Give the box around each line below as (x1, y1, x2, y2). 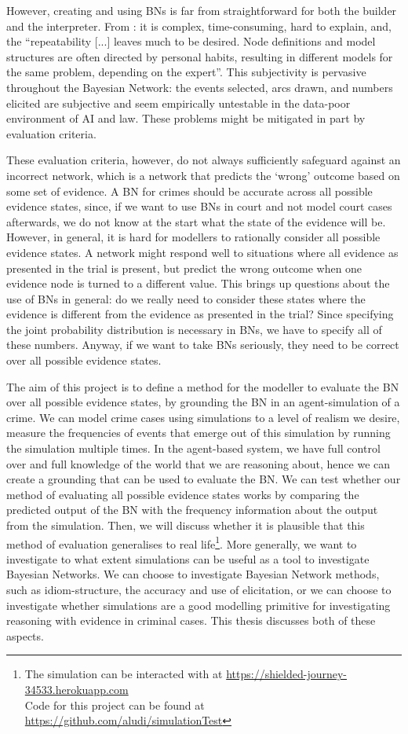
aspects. (6, 627, 44, 644)
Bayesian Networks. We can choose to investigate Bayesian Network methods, (6, 566, 380, 582)
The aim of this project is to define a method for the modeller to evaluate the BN (6, 378, 399, 395)
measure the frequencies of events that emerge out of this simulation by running (6, 424, 391, 441)
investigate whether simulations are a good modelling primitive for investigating (6, 596, 391, 613)
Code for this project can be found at (24, 696, 205, 713)
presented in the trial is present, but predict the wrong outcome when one (6, 259, 362, 276)
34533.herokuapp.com (24, 681, 129, 697)
